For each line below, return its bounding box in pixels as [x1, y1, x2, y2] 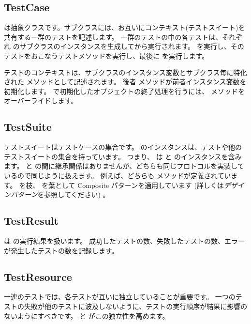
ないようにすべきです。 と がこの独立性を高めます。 [4, 310, 169, 321]
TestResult [4, 213, 59, 228]
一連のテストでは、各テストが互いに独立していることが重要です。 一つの [4, 292, 236, 302]
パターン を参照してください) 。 [10, 189, 110, 200]
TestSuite [4, 119, 52, 134]
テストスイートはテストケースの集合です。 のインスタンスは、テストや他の [4, 142, 242, 152]
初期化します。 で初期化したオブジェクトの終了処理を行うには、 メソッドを [4, 86, 245, 96]
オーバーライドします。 [4, 95, 78, 106]
